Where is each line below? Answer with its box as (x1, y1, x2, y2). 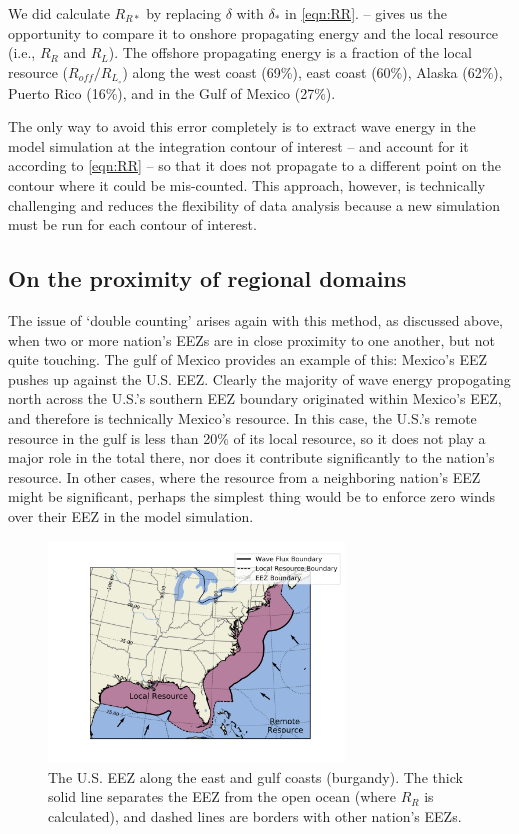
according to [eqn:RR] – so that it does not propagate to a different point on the (8, 155, 502, 176)
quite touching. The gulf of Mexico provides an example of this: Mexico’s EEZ (8, 349, 488, 370)
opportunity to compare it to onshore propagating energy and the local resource (8, 22, 499, 43)
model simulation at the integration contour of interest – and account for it (8, 135, 469, 156)
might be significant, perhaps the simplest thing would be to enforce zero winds (8, 486, 496, 507)
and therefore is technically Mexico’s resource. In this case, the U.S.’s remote (8, 407, 477, 428)
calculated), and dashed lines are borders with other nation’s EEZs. (48, 805, 462, 826)
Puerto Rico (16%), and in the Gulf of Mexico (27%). (8, 82, 336, 103)
